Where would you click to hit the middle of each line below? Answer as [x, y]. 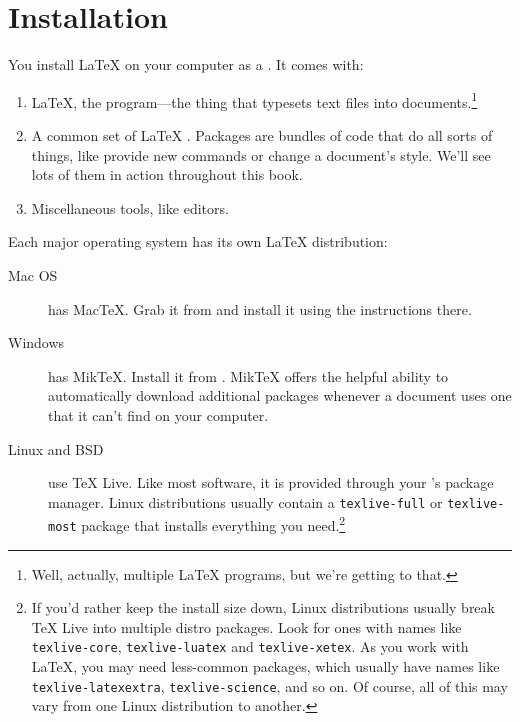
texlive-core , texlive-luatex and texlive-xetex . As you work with [250, 646]
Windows [36, 342]
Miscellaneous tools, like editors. [130, 207]
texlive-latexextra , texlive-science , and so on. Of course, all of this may [269, 685]
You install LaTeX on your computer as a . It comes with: [186, 64]
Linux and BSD [56, 448]
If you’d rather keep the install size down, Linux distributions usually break [263, 607]
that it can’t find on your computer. [158, 414]
